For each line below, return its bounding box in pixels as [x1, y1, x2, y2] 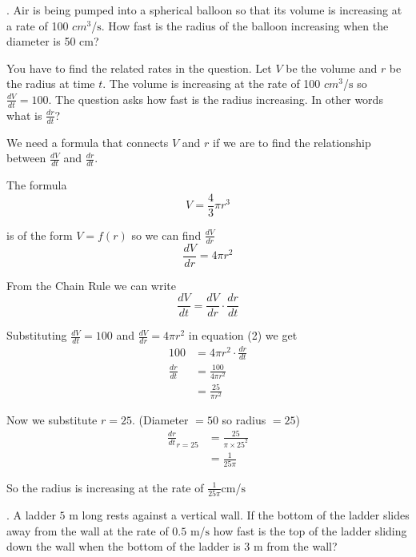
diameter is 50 [6, 33, 76, 50]
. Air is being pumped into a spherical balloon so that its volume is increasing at [6, 2, 402, 18]
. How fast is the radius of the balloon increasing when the [101, 17, 389, 34]
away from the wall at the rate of [6, 522, 169, 539]
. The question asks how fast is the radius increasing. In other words [48, 90, 383, 107]
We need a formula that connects [6, 133, 169, 150]
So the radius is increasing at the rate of [6, 479, 204, 495]
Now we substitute [6, 411, 98, 428]
